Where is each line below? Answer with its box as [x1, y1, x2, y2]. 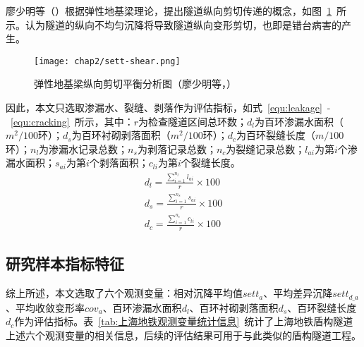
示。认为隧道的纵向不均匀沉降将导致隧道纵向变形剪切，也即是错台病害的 [6, 17, 341, 32]
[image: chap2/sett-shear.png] [34, 56, 181, 66]
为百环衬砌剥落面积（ [71, 128, 171, 142]
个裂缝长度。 [181, 155, 241, 170]
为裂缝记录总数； [226, 141, 305, 156]
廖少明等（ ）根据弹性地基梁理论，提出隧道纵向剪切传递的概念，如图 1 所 [6, 4, 346, 18]
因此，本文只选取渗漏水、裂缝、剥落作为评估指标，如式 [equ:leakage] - [6, 100, 331, 115]
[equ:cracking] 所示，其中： [11, 114, 134, 128]
